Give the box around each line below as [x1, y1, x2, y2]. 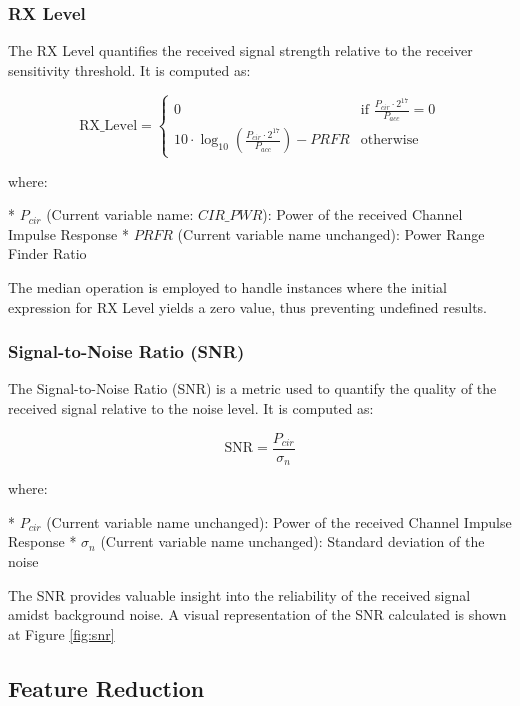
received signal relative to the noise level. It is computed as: [8, 398, 374, 419]
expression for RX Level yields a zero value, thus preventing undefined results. [8, 296, 487, 317]
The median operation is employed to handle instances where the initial [8, 277, 447, 298]
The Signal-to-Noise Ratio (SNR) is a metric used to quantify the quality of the [8, 378, 497, 399]
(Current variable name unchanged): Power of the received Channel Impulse [46, 511, 512, 532]
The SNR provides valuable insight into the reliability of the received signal [8, 584, 471, 605]
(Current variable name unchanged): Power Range [177, 223, 485, 244]
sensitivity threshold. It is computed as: [8, 59, 251, 80]
